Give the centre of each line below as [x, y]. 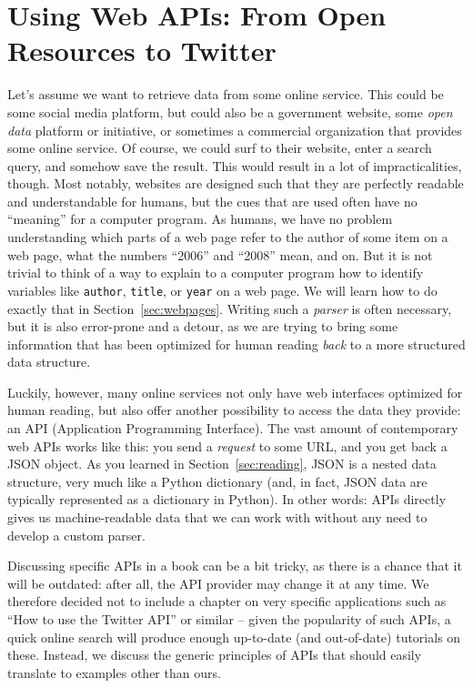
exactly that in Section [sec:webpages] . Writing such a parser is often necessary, [230, 308]
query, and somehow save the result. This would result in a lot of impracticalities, [235, 165]
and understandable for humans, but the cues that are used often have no [212, 201]
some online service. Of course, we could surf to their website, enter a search [220, 148]
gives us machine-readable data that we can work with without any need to [217, 517]
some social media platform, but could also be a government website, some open [230, 111]
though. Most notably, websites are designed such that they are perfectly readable [236, 183]
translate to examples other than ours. [114, 672]
